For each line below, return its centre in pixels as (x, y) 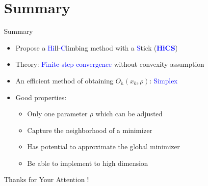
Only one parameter (57, 114)
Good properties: (41, 97)
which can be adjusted (129, 114)
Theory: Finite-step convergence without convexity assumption (110, 64)
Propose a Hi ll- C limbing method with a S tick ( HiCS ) (97, 47)
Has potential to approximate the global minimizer (104, 146)
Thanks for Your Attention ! (47, 179)
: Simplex (163, 80)
